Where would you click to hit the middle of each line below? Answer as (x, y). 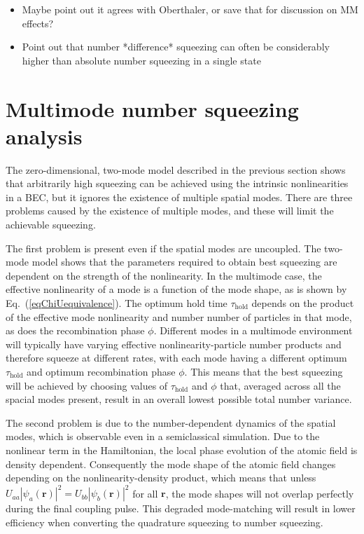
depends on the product (303, 303)
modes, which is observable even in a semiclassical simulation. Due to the (163, 436)
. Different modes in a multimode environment (253, 330)
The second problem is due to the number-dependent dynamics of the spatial (171, 422)
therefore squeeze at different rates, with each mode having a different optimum (176, 358)
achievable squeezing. (51, 225)
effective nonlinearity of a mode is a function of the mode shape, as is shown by (176, 289)
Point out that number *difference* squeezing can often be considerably (176, 47)
